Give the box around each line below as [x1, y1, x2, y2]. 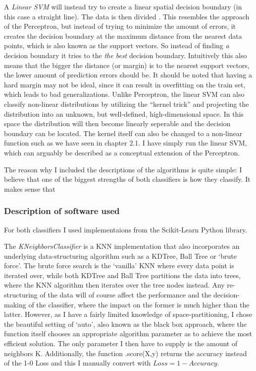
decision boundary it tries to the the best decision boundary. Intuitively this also [4, 50, 247, 60]
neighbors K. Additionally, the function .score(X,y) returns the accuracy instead [4, 348, 247, 358]
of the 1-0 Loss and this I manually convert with [4, 358, 151, 368]
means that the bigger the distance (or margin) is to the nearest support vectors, [4, 60, 250, 70]
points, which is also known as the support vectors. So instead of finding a [4, 40, 229, 51]
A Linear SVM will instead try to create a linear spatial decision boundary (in [4, 1, 242, 11]
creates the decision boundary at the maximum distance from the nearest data [4, 30, 242, 41]
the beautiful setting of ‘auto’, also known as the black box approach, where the [4, 318, 247, 329]
